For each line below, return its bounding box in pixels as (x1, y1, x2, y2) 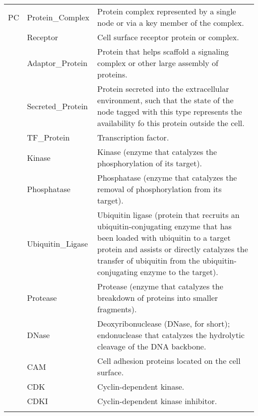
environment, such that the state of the (97, 94, 234, 106)
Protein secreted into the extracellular (97, 83, 229, 94)
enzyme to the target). (140, 266, 218, 277)
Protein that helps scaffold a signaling (97, 46, 229, 57)
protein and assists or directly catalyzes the (97, 243, 248, 255)
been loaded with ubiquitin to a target (97, 232, 231, 243)
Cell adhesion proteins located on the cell (97, 355, 241, 366)
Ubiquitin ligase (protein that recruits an (97, 209, 240, 220)
